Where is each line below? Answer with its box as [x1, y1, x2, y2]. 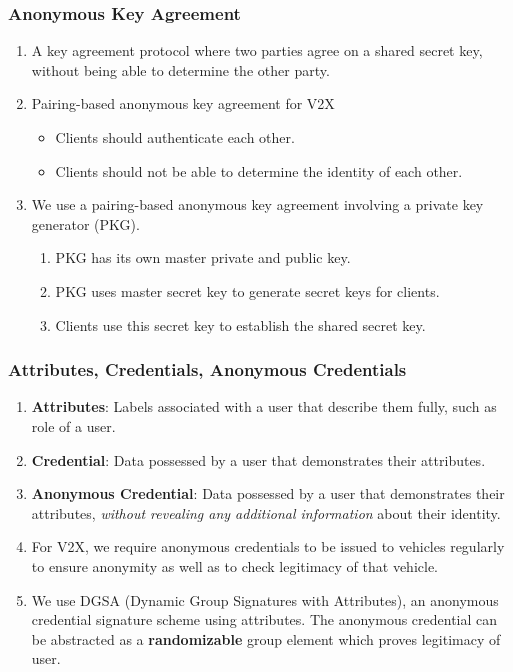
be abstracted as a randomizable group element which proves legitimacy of [31, 628, 501, 649]
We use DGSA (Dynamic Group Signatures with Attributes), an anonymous [31, 589, 499, 610]
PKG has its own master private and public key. [55, 247, 351, 268]
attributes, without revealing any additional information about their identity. [31, 502, 501, 523]
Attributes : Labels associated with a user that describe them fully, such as [31, 396, 497, 417]
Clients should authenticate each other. [55, 127, 295, 147]
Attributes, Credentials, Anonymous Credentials [8, 357, 407, 382]
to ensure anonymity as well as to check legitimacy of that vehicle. [31, 555, 439, 576]
